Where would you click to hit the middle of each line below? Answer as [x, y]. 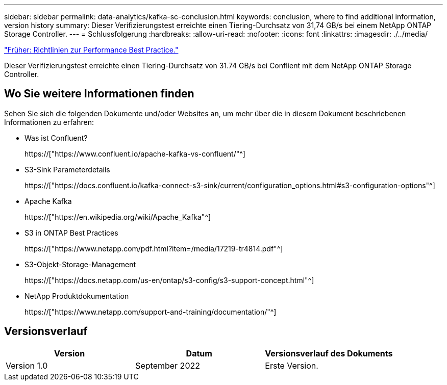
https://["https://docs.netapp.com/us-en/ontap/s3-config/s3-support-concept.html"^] [169, 280]
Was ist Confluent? [56, 138]
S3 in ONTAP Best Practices [71, 233]
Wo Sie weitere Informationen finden [99, 94]
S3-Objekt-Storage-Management [80, 264]
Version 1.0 [27, 365]
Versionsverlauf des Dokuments [329, 353]
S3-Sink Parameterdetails [67, 169]
